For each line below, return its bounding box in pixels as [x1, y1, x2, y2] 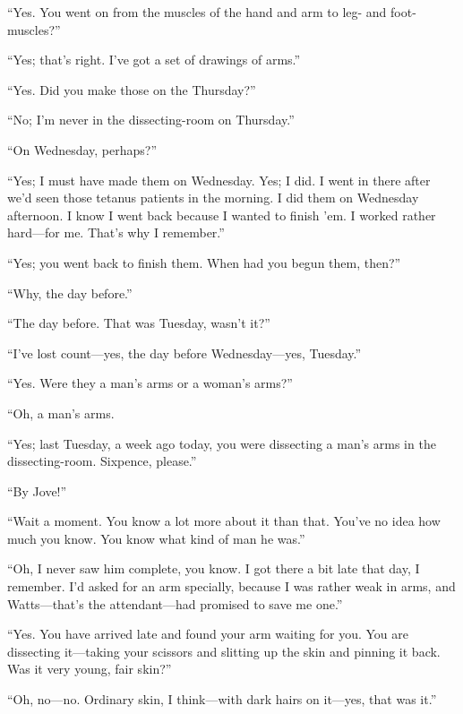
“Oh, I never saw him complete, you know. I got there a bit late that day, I [7, 559, 420, 578]
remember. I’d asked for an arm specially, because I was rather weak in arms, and [7, 577, 456, 596]
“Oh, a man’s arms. [7, 403, 115, 422]
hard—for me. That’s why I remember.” [7, 223, 225, 242]
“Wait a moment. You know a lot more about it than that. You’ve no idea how [7, 512, 441, 530]
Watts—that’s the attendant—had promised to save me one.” [7, 594, 343, 613]
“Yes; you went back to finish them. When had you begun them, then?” [7, 253, 401, 271]
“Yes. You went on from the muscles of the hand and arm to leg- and [7, 3, 387, 21]
